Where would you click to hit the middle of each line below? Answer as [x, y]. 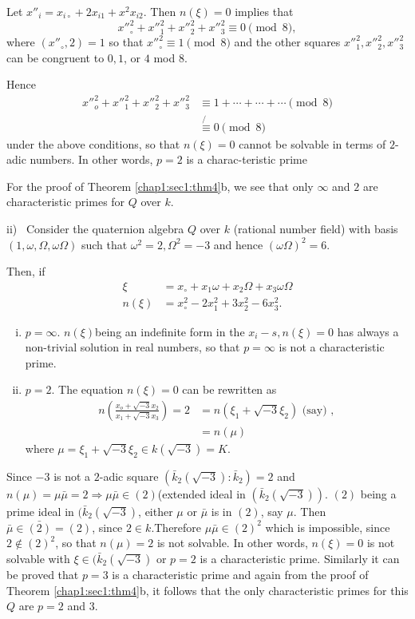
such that [104, 244]
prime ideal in [40, 511]
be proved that [43, 574]
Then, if [26, 271]
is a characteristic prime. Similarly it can [300, 558]
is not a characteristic [332, 347]
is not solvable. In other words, [232, 543]
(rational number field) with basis [316, 229]
